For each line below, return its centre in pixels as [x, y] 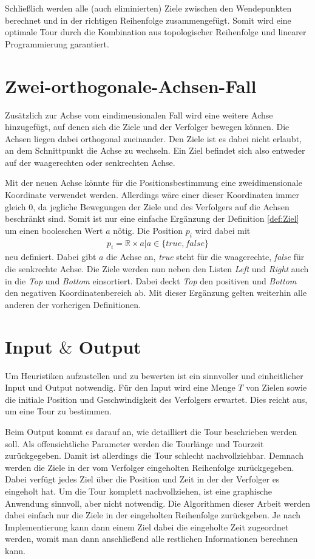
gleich [15, 206]
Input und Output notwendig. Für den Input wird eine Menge [120, 387]
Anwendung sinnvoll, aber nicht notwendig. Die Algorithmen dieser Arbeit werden [158, 503]
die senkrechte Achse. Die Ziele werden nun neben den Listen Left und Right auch [157, 269]
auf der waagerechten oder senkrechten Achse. [90, 162]
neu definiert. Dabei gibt [51, 257]
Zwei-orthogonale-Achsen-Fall [131, 85]
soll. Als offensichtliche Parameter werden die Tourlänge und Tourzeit [134, 443]
